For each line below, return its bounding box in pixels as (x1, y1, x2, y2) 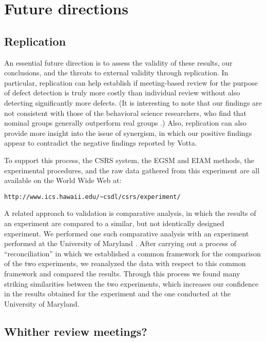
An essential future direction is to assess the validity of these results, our (4, 57, 233, 68)
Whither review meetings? (4, 323, 147, 339)
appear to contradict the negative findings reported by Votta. (4, 137, 197, 148)
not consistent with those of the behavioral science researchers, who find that (4, 107, 246, 118)
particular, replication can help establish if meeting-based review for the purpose (4, 77, 258, 88)
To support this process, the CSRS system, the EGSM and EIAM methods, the (4, 154, 255, 165)
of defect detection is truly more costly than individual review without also (4, 87, 240, 98)
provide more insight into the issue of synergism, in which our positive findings (4, 127, 252, 138)
